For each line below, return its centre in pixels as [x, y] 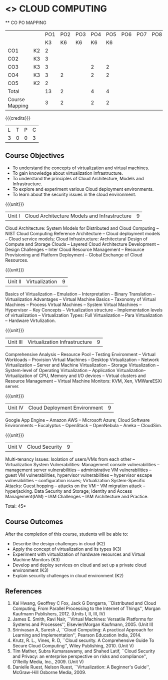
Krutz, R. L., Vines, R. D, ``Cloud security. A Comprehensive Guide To [83, 640]
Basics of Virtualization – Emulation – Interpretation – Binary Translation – [80, 294]
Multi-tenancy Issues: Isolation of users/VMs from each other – [70, 459]
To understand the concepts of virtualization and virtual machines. [81, 168]
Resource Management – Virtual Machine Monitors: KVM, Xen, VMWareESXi [83, 381]
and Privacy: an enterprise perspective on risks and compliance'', [80, 656]
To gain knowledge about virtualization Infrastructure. [68, 173]
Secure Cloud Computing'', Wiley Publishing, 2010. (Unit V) [73, 646]
